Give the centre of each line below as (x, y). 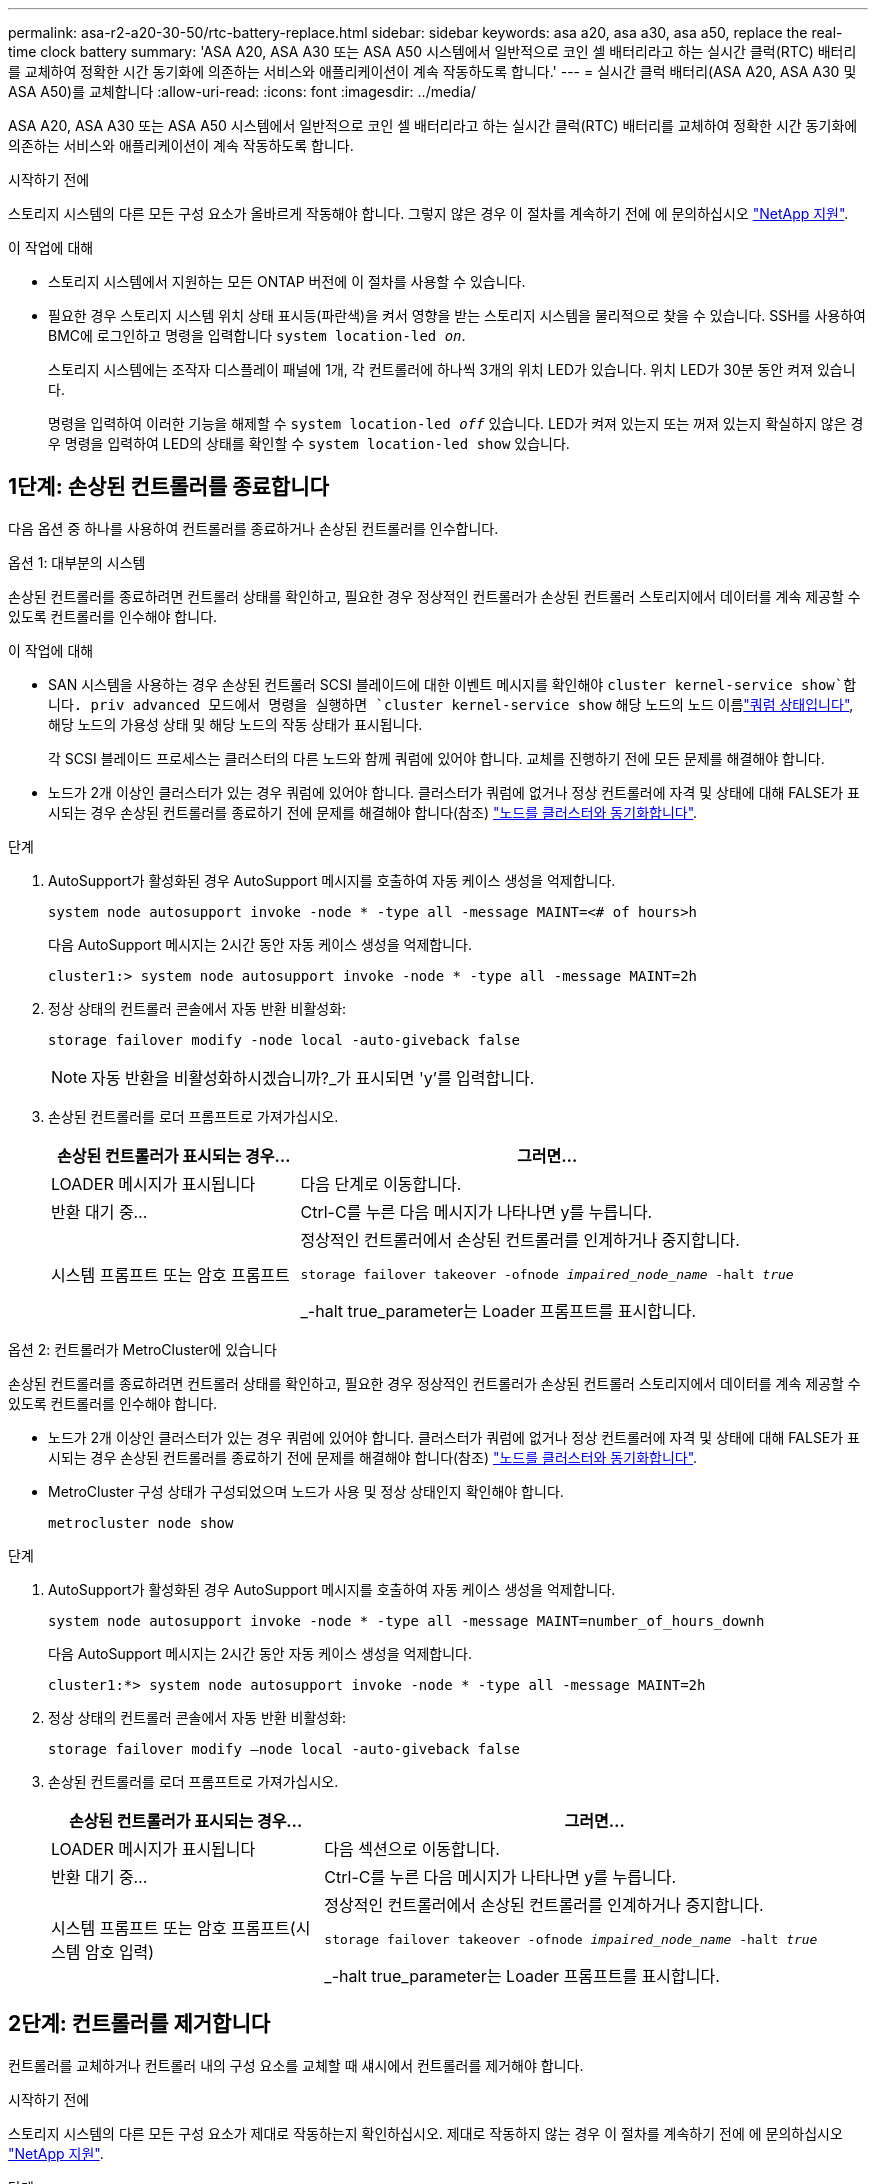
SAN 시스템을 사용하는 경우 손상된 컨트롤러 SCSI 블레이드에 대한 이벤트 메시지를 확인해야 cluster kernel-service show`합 (452, 684)
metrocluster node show (141, 1522)
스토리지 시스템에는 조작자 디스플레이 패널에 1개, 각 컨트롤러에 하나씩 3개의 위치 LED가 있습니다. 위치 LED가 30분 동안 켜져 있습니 (452, 369)
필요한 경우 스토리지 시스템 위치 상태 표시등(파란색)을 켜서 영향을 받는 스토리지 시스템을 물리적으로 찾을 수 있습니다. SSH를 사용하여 (457, 315)
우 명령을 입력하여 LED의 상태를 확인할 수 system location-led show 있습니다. (309, 443)
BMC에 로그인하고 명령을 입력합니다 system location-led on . (257, 335)
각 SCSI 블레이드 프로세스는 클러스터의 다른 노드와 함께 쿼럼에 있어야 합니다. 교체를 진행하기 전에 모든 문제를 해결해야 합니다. (436, 758)
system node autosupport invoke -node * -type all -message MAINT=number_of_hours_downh (406, 1620)
